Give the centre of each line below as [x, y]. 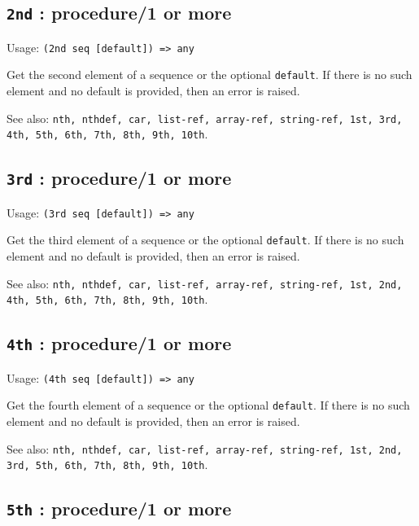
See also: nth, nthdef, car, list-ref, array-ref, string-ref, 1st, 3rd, [205, 118]
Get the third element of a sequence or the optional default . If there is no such [205, 240]
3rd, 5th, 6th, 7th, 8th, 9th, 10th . [107, 465]
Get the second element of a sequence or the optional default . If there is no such [209, 75]
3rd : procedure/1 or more [119, 178]
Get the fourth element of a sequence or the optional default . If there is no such [208, 405]
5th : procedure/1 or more [119, 508]
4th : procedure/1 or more [119, 343]
